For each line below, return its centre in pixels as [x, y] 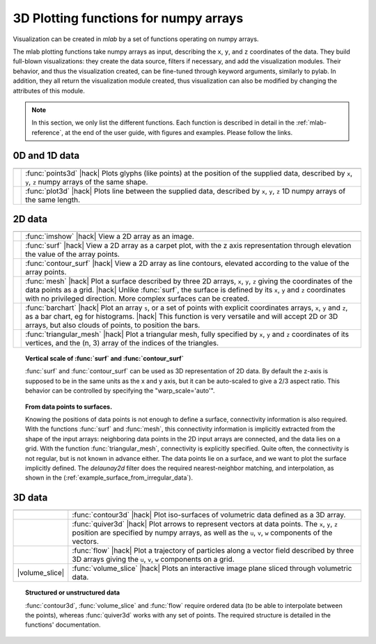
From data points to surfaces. [69, 407]
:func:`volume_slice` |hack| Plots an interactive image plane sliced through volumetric [212, 569]
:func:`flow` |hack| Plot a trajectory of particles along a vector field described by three [213, 551]
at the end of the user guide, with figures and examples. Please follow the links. [179, 132]
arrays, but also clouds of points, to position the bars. [113, 325]
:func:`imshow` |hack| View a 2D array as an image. [110, 237]
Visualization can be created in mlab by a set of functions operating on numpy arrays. [136, 39]
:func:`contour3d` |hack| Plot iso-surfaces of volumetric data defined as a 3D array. [209, 515]
